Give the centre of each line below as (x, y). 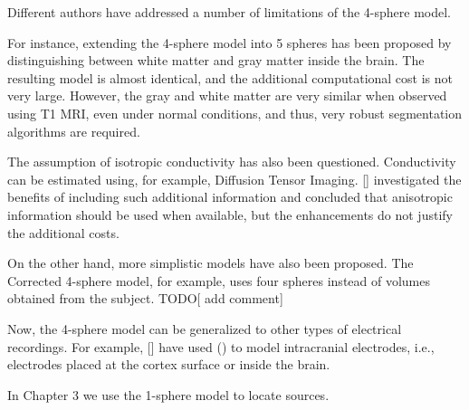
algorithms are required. (74, 131)
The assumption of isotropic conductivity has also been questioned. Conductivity (232, 162)
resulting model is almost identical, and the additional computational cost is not (230, 77)
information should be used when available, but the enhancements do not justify (230, 214)
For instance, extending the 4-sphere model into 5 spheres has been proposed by (230, 42)
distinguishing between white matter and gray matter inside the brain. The (216, 60)
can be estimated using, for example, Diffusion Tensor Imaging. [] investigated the (234, 179)
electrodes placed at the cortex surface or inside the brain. (169, 364)
